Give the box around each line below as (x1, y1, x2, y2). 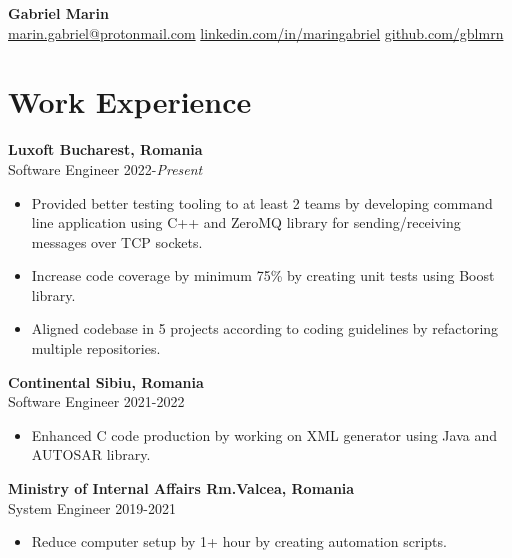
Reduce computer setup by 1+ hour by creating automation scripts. (31, 531, 447, 552)
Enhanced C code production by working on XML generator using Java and (31, 424, 497, 445)
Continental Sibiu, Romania (8, 371, 204, 392)
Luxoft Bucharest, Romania (8, 139, 203, 160)
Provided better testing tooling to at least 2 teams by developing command (31, 192, 493, 213)
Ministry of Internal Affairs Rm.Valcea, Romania (8, 478, 355, 499)
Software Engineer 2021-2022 (8, 391, 185, 412)
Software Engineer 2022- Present (8, 158, 203, 179)
